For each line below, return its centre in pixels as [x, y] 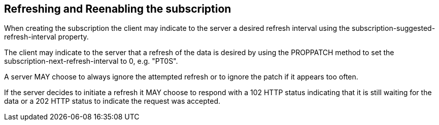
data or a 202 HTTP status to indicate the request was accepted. [112, 101]
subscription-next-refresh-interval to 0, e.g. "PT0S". [91, 61]
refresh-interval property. [46, 37]
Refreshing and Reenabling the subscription [118, 9]
